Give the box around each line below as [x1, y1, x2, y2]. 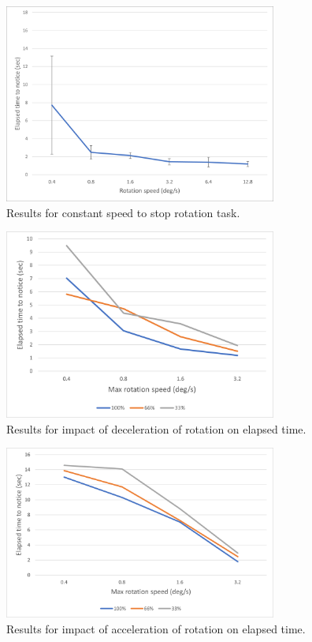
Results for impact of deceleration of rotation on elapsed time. [6, 420, 306, 437]
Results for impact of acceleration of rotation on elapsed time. [6, 620, 306, 636]
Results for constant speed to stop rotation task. [6, 204, 240, 220]
